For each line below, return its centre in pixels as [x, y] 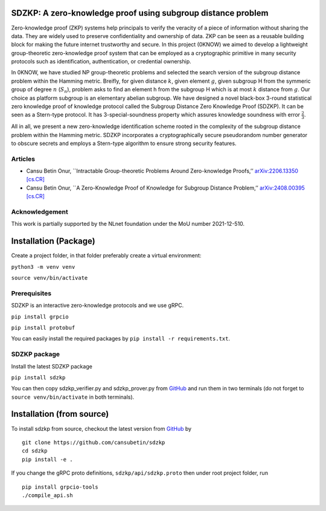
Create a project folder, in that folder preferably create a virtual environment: [106, 256]
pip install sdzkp [38, 377]
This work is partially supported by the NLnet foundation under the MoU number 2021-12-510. [128, 224]
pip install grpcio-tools [60, 487]
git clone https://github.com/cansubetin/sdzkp [94, 442]
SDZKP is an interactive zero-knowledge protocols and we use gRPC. [97, 306]
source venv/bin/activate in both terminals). [73, 397]
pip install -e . [47, 459]
